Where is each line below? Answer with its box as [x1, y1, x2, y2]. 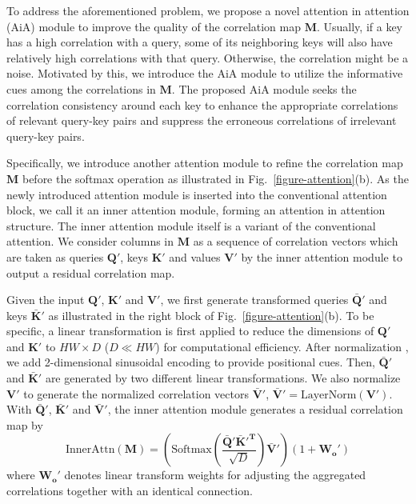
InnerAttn [65, 444, 115, 456]
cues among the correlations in [6, 80, 156, 97]
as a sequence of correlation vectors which [193, 233, 398, 250]
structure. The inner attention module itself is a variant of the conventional [6, 217, 376, 234]
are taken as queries [6, 248, 104, 265]
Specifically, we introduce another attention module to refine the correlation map [6, 154, 403, 171]
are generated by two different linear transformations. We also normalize [45, 370, 401, 386]
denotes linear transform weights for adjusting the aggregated [64, 466, 366, 483]
